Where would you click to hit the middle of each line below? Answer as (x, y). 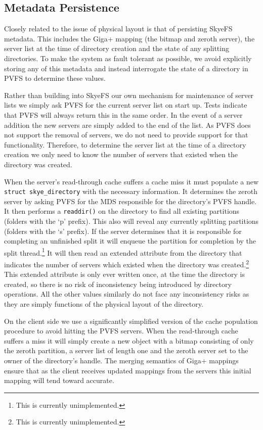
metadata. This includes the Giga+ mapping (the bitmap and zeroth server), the (129, 38)
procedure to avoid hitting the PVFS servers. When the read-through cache (121, 331)
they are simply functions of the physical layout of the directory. (104, 304)
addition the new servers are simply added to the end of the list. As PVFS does (127, 125)
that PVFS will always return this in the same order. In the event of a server (123, 114)
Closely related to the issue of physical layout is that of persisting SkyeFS (118, 29)
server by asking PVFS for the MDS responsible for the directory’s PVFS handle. (130, 201)
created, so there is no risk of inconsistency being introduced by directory (118, 284)
